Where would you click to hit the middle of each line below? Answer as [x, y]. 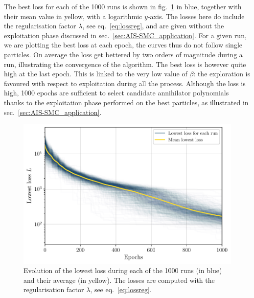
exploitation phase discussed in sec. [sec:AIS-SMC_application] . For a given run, [125, 35]
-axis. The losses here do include [196, 16]
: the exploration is [222, 74]
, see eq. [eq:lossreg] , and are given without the [153, 26]
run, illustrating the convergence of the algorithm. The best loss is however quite [125, 64]
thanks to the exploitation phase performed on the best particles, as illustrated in [126, 102]
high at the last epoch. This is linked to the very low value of [96, 74]
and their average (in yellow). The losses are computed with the [119, 280]
